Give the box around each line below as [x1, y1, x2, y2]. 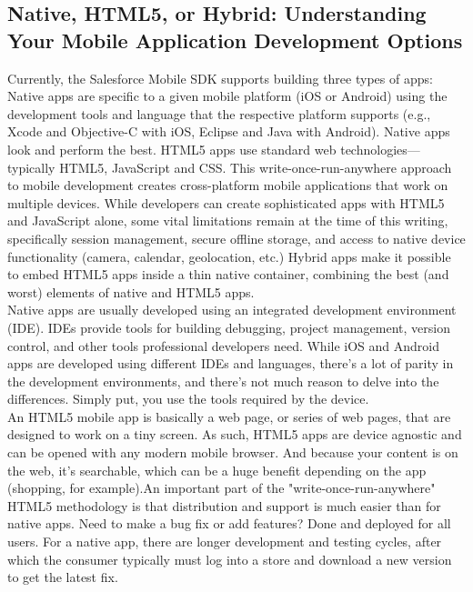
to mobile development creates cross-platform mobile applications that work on [7, 176, 448, 195]
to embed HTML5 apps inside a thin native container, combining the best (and [7, 265, 449, 284]
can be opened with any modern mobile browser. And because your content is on [7, 443, 458, 462]
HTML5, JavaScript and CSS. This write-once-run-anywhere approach [59, 157, 452, 176]
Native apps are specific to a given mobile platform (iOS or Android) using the [7, 86, 448, 105]
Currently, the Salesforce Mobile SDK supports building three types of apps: [7, 68, 433, 87]
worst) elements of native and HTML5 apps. [7, 282, 255, 301]
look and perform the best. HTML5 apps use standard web [7, 139, 337, 158]
